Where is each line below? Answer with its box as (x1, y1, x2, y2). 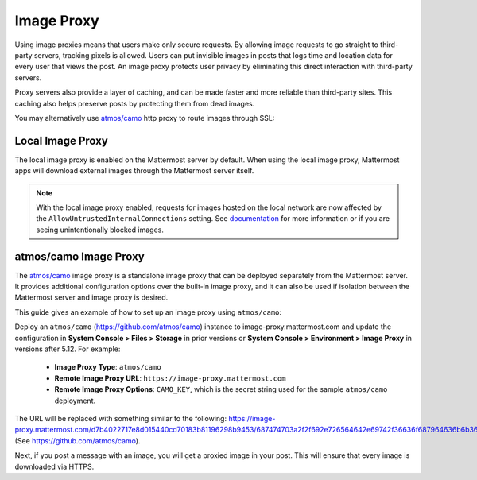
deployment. (54, 396, 95, 405)
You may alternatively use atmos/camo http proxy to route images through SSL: (14, 113, 275, 122)
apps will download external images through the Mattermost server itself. (14, 166, 254, 176)
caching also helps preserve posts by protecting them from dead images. (14, 99, 255, 108)
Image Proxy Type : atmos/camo (54, 362, 162, 372)
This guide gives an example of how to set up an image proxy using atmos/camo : (14, 307, 282, 317)
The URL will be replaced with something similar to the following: (14, 413, 227, 423)
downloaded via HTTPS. (14, 462, 95, 471)
